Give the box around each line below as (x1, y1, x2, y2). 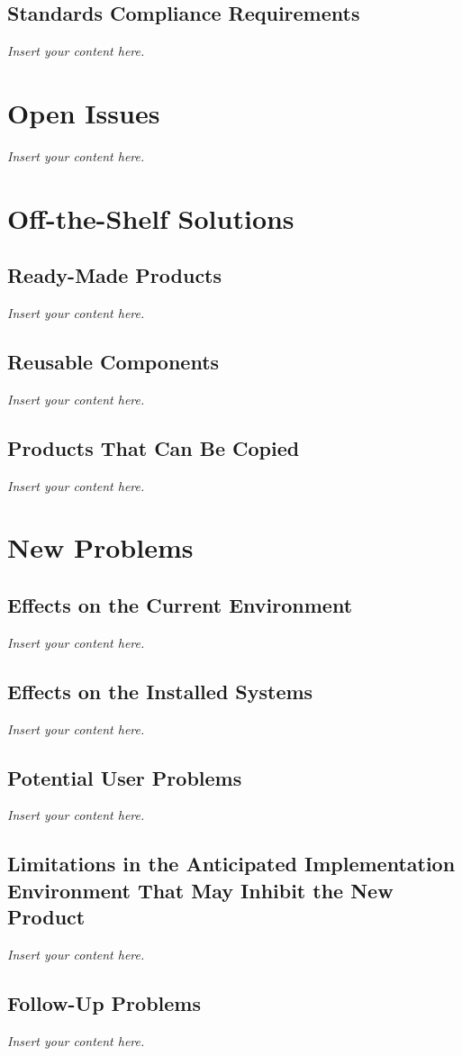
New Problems (7, 529, 194, 566)
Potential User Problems (7, 763, 242, 791)
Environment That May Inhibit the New (7, 876, 394, 904)
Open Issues (7, 94, 160, 131)
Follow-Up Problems (7, 989, 201, 1017)
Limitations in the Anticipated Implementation (7, 850, 456, 878)
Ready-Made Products (7, 261, 222, 289)
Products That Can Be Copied (7, 433, 300, 461)
